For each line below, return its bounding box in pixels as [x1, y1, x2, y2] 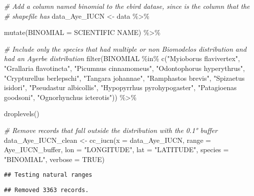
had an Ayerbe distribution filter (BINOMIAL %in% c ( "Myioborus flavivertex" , [4, 53, 240, 64]
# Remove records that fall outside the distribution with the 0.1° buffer [4, 125, 218, 135]
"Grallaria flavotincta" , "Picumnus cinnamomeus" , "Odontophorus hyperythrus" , [4, 63, 245, 73]
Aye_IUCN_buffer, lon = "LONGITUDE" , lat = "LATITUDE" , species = [4, 144, 229, 155]
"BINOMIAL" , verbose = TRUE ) [4, 154, 105, 164]
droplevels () [4, 108, 39, 119]
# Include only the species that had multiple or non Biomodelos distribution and [4, 43, 247, 54]
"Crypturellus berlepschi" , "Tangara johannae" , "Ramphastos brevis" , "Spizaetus [4, 72, 245, 83]
